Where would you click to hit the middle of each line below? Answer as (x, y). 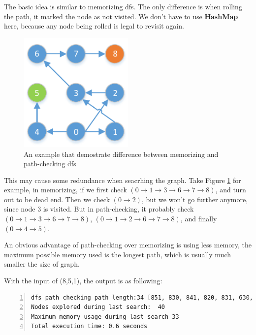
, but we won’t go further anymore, (195, 199)
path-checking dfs (50, 164)
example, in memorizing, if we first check (65, 190)
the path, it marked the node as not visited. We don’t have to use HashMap (121, 16)
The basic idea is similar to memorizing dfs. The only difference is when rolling (123, 6)
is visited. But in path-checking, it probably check (118, 209)
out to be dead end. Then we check (57, 199)
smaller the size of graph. (42, 264)
